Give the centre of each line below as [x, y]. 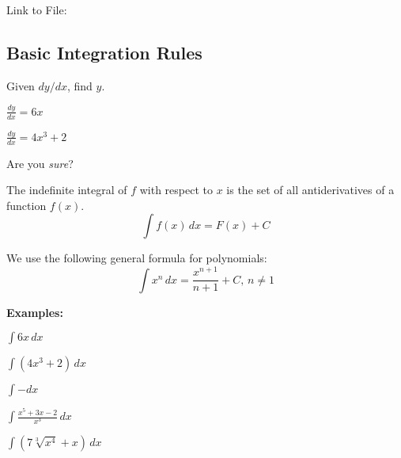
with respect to [176, 190]
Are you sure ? [40, 163]
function [26, 205]
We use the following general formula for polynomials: [137, 258]
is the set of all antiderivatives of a [310, 190]
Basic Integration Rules [104, 52]
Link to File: [37, 10]
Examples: [35, 312]
